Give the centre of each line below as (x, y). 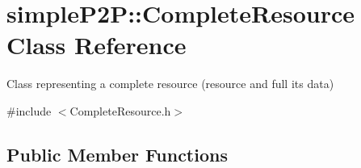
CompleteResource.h (120, 110)
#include (29, 110)
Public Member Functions (117, 154)
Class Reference (97, 45)
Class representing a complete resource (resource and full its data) (170, 84)
